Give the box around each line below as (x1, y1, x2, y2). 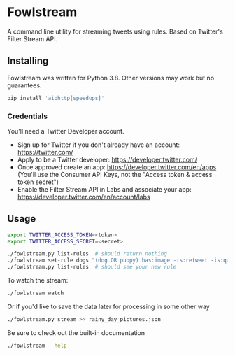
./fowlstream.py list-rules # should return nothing (7, 250, 168, 257)
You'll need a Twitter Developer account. (7, 127, 124, 135)
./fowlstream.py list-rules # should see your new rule (7, 264, 177, 271)
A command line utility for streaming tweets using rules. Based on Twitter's (7, 27, 224, 36)
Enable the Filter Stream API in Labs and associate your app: (17, 185, 192, 193)
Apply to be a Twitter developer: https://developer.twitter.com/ (17, 155, 198, 164)
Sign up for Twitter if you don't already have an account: (17, 141, 180, 149)
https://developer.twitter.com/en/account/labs (17, 192, 150, 201)
